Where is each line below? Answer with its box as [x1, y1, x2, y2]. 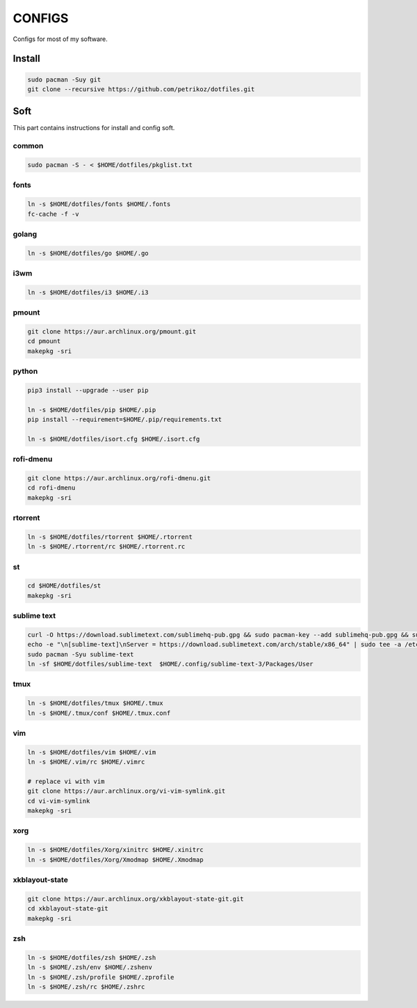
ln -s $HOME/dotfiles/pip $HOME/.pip [27, 406, 156, 414]
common [13, 141, 44, 151]
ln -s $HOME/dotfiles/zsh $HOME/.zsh [27, 954, 156, 961]
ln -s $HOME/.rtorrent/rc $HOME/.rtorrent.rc [27, 543, 186, 551]
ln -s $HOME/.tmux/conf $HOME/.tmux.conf [27, 709, 171, 717]
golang [13, 229, 38, 239]
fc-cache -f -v [27, 210, 79, 218]
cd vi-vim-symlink [27, 797, 90, 805]
